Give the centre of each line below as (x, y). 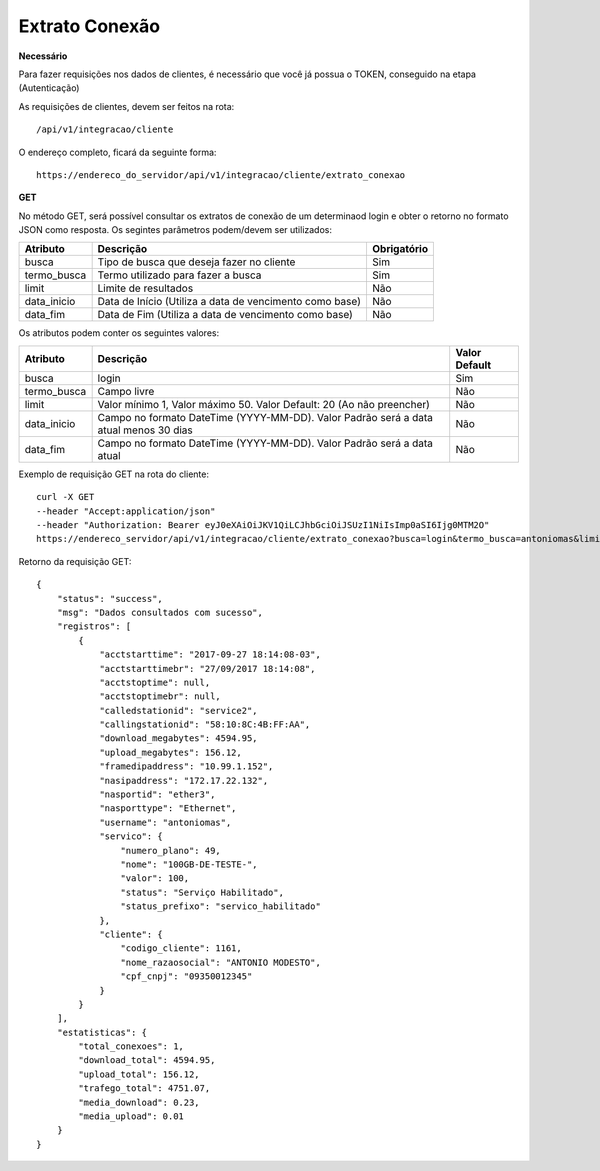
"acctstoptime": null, (155, 682)
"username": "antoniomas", (165, 822)
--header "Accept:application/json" (126, 511)
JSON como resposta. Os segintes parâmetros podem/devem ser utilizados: (175, 230)
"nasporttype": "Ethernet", (168, 808)
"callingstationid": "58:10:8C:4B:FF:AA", (205, 724)
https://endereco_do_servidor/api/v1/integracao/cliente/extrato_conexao (221, 174)
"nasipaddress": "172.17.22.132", (184, 780)
